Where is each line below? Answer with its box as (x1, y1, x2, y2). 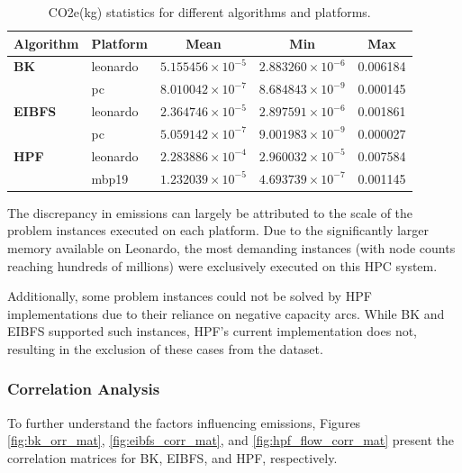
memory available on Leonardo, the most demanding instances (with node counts (7, 238, 456, 257)
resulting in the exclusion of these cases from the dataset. (7, 339, 323, 358)
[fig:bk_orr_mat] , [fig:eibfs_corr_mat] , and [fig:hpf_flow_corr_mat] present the (7, 431, 454, 450)
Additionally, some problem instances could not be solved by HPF (7, 287, 372, 305)
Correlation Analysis (7, 377, 160, 400)
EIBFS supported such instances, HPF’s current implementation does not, (7, 322, 418, 341)
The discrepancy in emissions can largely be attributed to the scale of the (7, 203, 413, 222)
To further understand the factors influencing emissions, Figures (7, 413, 361, 432)
